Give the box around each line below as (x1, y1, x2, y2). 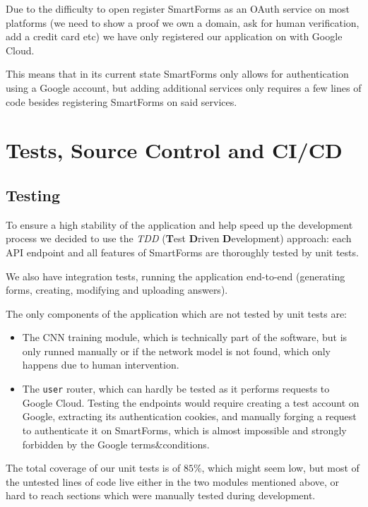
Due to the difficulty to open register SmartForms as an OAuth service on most (6, 1, 350, 16)
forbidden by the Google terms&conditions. (22, 436, 210, 451)
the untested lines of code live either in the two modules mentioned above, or (6, 474, 339, 489)
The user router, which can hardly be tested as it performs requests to (22, 381, 330, 396)
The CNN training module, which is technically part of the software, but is (22, 330, 348, 345)
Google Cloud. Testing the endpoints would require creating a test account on (22, 395, 360, 410)
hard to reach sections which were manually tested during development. (6, 488, 316, 503)
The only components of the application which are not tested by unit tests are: (6, 306, 347, 321)
